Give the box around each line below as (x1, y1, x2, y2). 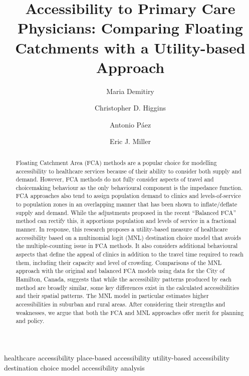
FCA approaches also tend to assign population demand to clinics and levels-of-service (16, 191, 241, 200)
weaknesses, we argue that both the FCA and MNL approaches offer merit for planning (16, 308, 244, 316)
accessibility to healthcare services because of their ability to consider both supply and (16, 166, 241, 175)
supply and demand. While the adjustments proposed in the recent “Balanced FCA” (16, 208, 236, 216)
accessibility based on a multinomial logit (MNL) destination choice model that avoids (16, 233, 241, 241)
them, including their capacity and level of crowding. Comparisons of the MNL (16, 258, 222, 266)
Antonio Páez (109, 119, 151, 129)
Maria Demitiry (106, 85, 154, 96)
